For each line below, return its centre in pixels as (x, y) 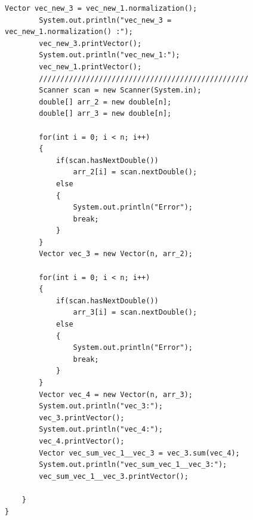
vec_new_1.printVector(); (90, 67)
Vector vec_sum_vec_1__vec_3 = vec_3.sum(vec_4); (139, 453)
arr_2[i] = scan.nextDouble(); (135, 172)
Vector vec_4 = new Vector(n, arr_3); (116, 394)
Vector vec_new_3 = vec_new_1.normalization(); (101, 8)
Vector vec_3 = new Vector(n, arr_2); (116, 254)
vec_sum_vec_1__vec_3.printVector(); (114, 476)
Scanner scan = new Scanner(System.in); (120, 90)
